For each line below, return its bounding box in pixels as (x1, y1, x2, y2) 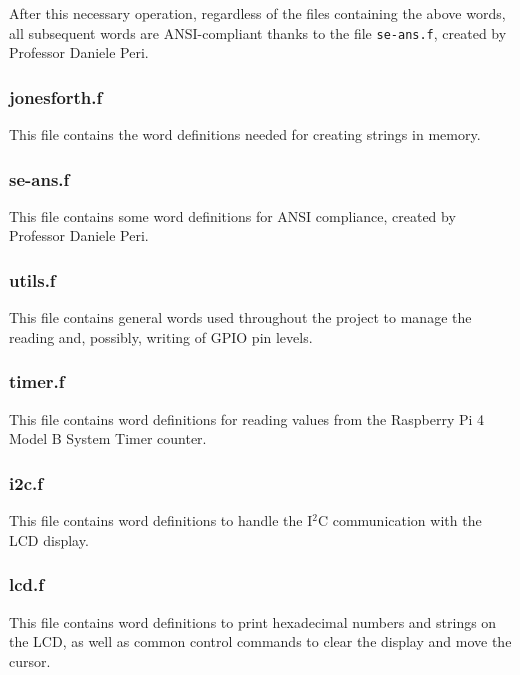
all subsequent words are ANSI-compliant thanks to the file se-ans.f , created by (9, 22, 507, 43)
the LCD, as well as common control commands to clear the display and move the (9, 631, 512, 652)
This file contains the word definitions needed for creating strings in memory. (9, 124, 481, 145)
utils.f (9, 267, 56, 292)
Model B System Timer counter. (9, 428, 207, 449)
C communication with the (317, 510, 482, 531)
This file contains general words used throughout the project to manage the (9, 307, 472, 328)
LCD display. (9, 529, 89, 550)
